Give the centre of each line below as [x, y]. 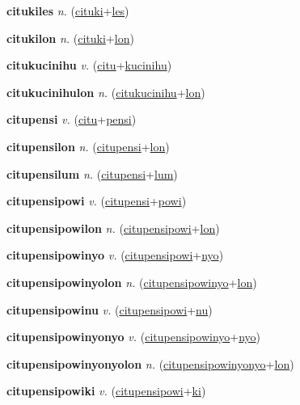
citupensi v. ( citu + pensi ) [72, 119]
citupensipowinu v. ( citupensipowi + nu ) [110, 309]
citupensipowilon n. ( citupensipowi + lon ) [113, 228]
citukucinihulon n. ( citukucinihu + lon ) [106, 92]
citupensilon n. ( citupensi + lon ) [88, 146]
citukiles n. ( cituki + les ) [68, 11]
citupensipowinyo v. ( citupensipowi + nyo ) [115, 255]
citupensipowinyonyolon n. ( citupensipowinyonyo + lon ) [150, 363]
